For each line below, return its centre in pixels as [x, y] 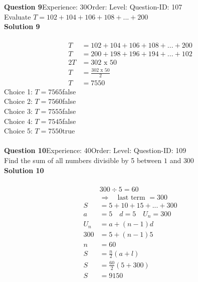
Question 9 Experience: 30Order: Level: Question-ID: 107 [93, 7]
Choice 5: [18, 131]
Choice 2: [18, 101]
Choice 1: [18, 91]
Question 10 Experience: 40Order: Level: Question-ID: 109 [95, 150]
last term [131, 197]
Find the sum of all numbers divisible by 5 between [83, 160]
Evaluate [18, 16]
